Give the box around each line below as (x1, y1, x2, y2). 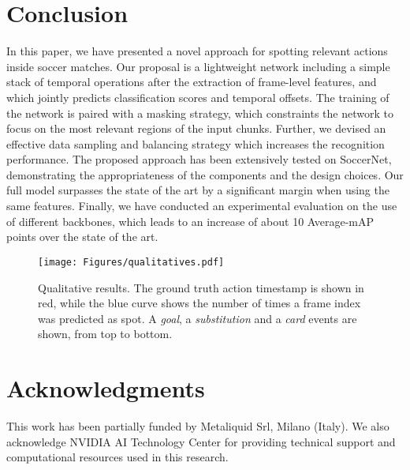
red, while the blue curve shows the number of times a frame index (38, 295, 361, 311)
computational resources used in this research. (6, 449, 229, 465)
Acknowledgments (6, 372, 205, 404)
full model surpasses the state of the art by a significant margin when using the (6, 182, 389, 198)
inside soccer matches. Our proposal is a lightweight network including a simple (6, 58, 390, 74)
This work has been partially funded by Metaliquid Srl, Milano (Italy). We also (6, 418, 389, 434)
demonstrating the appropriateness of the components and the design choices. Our (6, 166, 404, 182)
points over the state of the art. (6, 228, 158, 245)
